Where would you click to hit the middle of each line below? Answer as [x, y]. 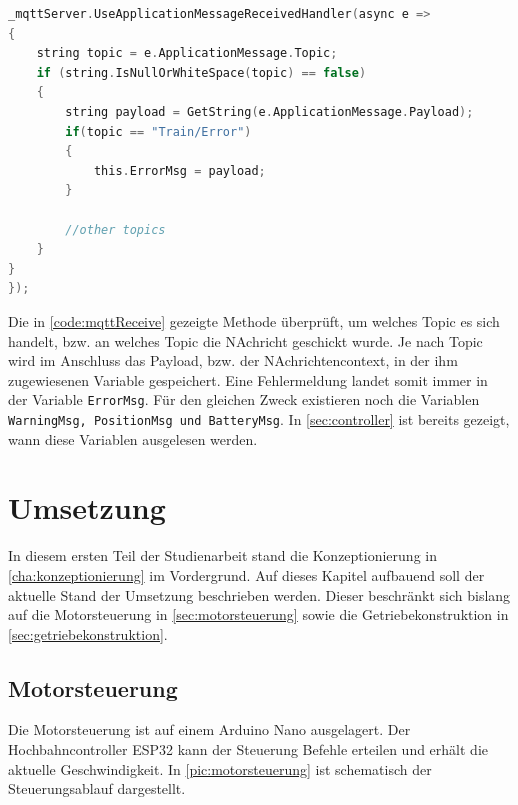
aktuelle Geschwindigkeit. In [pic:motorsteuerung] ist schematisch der [220, 768]
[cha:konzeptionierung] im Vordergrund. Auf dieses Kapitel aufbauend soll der [246, 574]
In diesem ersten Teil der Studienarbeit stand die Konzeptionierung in [222, 555]
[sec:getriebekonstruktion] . [88, 633]
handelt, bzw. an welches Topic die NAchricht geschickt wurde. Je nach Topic [245, 340]
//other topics [115, 229]
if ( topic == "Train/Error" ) [158, 131]
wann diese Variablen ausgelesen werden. [133, 438]
